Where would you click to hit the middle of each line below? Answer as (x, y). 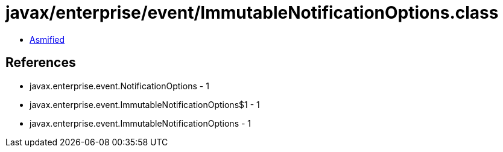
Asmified (47, 39)
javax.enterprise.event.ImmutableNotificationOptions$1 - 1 (145, 104)
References (41, 63)
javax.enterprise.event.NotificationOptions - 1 (119, 86)
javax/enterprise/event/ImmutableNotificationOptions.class (252, 13)
